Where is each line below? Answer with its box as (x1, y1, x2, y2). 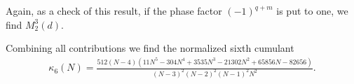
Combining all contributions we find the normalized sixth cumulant (6, 41, 294, 55)
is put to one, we (276, 3, 348, 17)
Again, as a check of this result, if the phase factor (6, 3, 222, 17)
